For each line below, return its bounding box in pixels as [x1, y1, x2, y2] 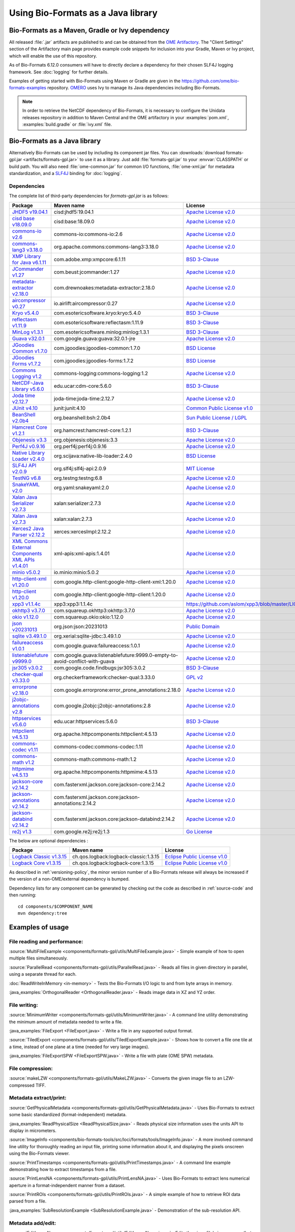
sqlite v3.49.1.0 [12, 632, 47, 639]
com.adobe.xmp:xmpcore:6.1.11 [54, 256, 126, 263]
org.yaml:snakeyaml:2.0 [54, 484, 109, 491]
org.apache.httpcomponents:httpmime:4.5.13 [54, 768, 158, 775]
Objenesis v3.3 [12, 436, 47, 443]
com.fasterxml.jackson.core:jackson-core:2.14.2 [54, 781, 165, 788]
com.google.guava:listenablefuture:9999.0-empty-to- [54, 651, 178, 658]
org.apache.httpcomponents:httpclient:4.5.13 [54, 730, 157, 737]
